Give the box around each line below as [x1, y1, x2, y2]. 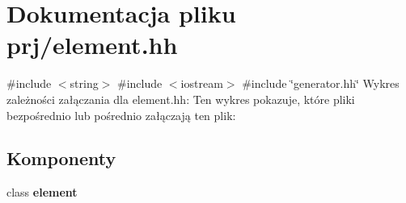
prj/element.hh [6, 28, 178, 61]
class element [6, 184, 78, 201]
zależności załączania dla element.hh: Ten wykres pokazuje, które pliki [6, 90, 355, 107]
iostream [180, 75, 223, 92]
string [70, 75, 99, 92]
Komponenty [6, 146, 116, 171]
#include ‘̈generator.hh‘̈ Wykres [242, 75, 400, 92]
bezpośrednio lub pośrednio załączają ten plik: [6, 106, 236, 123]
